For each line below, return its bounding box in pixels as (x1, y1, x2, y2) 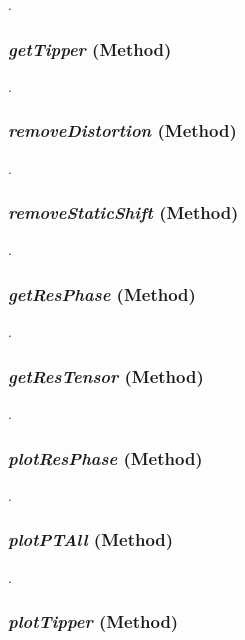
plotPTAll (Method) (8, 527, 174, 552)
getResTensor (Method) (8, 363, 204, 388)
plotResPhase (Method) (8, 445, 203, 470)
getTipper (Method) (8, 36, 172, 61)
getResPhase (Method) (8, 281, 196, 306)
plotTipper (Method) (8, 609, 179, 634)
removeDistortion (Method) (8, 118, 237, 143)
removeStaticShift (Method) (8, 200, 239, 225)
